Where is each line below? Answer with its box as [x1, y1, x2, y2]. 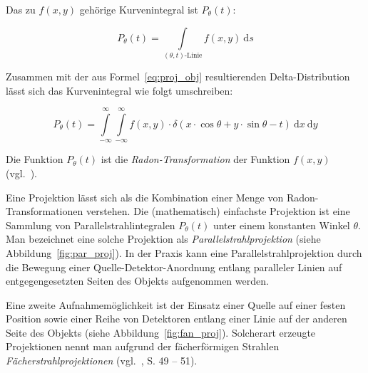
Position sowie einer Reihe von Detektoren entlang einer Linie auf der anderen [6, 311, 347, 326]
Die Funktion [6, 152, 63, 167]
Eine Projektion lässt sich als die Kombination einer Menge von [6, 189, 284, 204]
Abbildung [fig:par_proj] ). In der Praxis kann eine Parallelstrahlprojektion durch [6, 245, 362, 260]
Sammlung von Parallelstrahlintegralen [6, 217, 175, 232]
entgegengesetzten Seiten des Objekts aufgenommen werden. [6, 273, 269, 288]
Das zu [6, 2, 36, 16]
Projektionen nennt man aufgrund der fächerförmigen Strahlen [6, 339, 280, 354]
